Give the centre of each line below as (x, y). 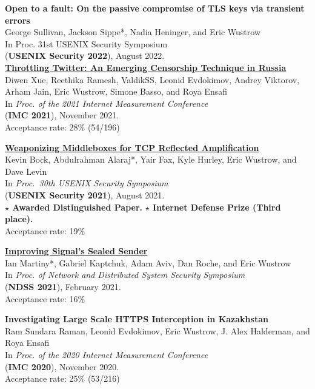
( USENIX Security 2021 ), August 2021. (85, 194)
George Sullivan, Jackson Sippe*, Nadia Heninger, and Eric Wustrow (133, 32)
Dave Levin (26, 171)
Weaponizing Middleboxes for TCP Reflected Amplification (132, 147)
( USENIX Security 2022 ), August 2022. (85, 56)
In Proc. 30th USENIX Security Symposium (87, 183)
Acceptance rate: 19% (45, 230)
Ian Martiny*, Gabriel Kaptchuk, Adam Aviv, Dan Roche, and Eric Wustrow (148, 262)
